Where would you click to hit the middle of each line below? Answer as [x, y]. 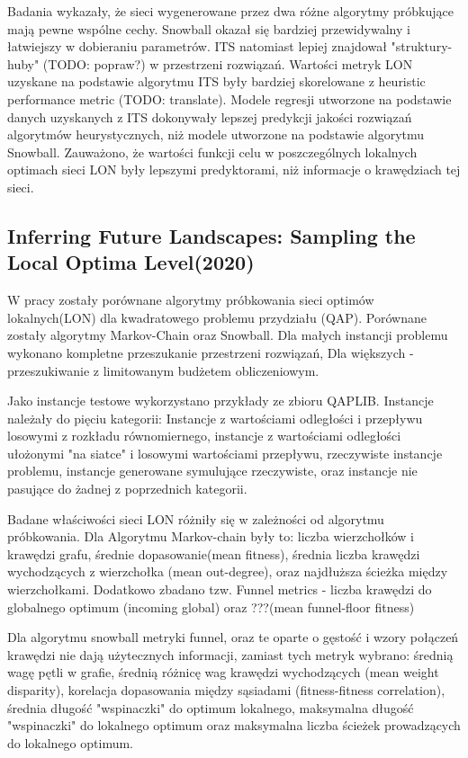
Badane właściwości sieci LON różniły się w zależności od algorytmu [196, 518]
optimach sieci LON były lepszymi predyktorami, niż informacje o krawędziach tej [234, 169]
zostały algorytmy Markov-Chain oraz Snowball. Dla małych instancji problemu [228, 335]
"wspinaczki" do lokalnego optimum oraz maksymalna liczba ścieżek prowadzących [234, 725]
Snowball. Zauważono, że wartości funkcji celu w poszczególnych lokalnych [212, 152]
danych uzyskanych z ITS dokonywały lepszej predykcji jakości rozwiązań [210, 116]
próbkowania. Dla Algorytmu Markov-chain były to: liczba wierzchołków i [211, 536]
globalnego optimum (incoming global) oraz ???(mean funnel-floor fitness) [211, 606]
